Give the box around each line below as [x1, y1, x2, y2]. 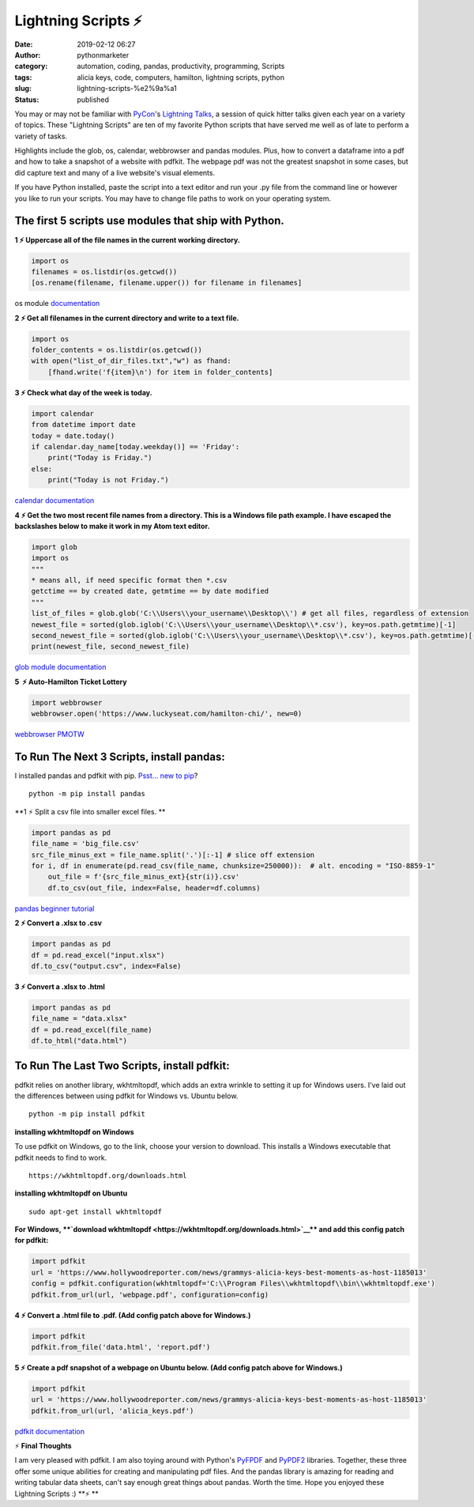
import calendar [31, 409, 95, 418]
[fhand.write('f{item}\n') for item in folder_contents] [47, 368, 273, 376]
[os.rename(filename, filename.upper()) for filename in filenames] [31, 278, 303, 288]
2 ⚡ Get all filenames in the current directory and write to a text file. [14, 313, 239, 323]
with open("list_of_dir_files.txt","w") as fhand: [31, 357, 232, 365]
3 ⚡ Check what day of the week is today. [14, 387, 153, 397]
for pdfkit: [14, 1236, 49, 1245]
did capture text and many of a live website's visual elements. [14, 168, 216, 177]
